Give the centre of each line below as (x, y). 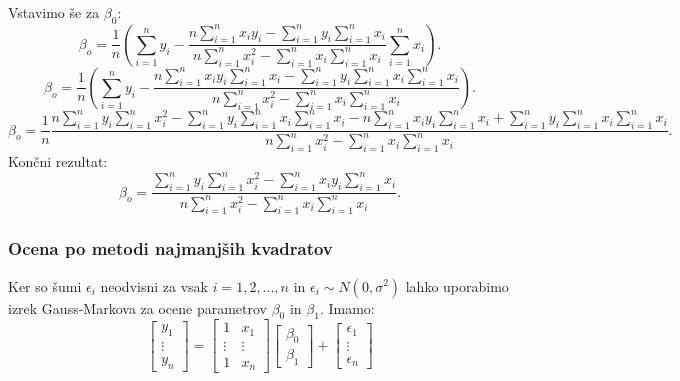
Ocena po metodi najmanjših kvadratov (170, 248)
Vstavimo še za (54, 12)
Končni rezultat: (58, 161)
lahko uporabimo (457, 285)
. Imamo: (347, 307)
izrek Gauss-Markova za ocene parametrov (137, 307)
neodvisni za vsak (154, 285)
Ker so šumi (45, 285)
